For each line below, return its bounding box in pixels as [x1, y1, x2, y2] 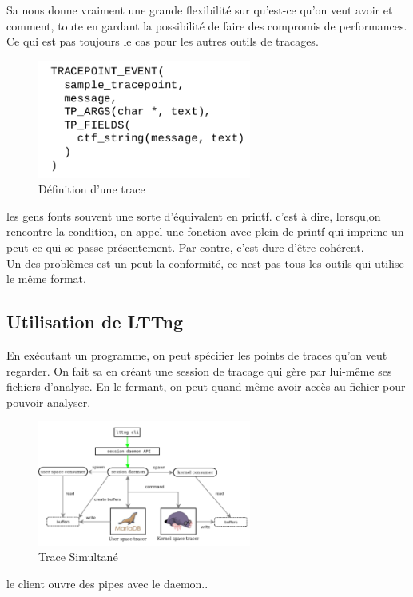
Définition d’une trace [38, 181, 145, 197]
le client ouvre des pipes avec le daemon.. [6, 575, 208, 592]
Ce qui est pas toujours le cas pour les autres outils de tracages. [6, 33, 319, 50]
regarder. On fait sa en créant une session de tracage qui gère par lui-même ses [6, 362, 392, 379]
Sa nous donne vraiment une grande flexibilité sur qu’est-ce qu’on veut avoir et [6, 2, 393, 18]
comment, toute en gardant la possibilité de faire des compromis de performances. [6, 17, 407, 34]
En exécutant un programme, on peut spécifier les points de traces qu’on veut [6, 346, 387, 363]
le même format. [6, 270, 86, 287]
